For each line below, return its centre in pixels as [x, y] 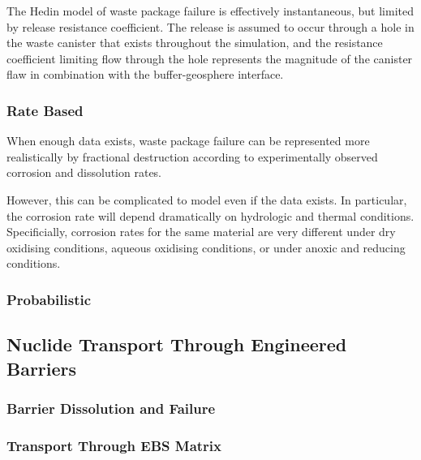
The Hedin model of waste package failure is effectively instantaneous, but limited [210, 11]
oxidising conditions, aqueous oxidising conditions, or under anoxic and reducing [206, 247]
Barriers [42, 368]
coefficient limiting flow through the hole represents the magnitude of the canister [210, 58]
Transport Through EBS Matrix [114, 445]
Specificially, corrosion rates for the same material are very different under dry [201, 232]
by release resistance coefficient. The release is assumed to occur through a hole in [210, 26]
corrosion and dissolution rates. [84, 172]
